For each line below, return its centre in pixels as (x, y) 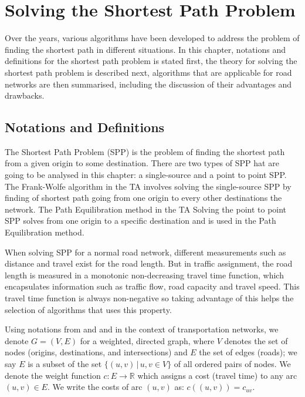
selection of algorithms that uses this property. (88, 309)
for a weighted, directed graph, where (147, 340)
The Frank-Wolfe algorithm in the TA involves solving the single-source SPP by (148, 186)
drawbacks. (25, 95)
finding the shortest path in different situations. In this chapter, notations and (145, 49)
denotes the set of (256, 340)
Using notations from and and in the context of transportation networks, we (142, 329)
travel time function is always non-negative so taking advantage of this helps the (149, 298)
